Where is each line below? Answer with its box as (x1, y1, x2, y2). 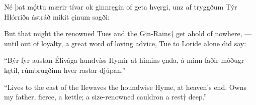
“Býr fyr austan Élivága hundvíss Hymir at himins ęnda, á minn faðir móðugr (4, 55, 244, 65)
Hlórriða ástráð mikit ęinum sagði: (4, 11, 110, 22)
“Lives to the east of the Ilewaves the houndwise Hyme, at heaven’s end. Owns (4, 81, 247, 92)
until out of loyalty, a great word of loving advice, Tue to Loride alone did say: (4, 38, 246, 48)
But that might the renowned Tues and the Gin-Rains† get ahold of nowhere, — (4, 28, 252, 39)
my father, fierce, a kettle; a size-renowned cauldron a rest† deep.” (4, 91, 207, 102)
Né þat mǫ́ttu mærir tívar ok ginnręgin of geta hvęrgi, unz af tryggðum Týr (4, 2, 237, 12)
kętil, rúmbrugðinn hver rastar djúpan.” (4, 64, 126, 75)
